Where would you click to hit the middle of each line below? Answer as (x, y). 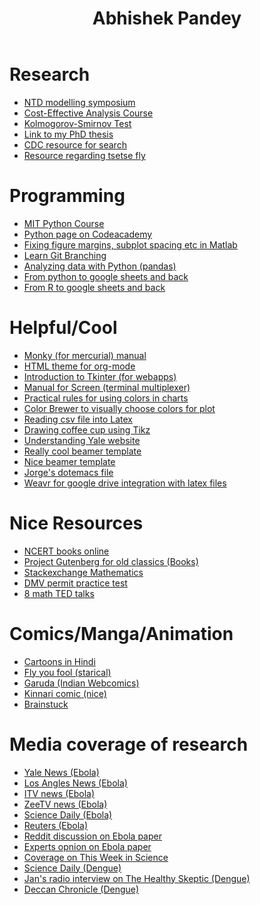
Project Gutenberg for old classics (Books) (111, 561)
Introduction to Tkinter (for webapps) (100, 376)
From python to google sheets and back (106, 276)
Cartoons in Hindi (59, 661)
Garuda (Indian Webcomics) (81, 683)
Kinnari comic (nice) (65, 693)
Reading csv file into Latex (78, 419)
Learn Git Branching (65, 255)
